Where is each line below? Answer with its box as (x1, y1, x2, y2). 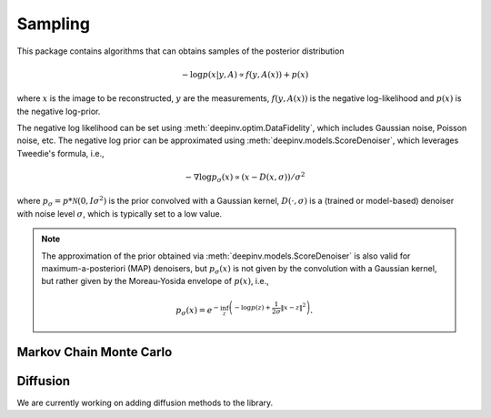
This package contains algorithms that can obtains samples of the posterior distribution (16, 46, 345, 56)
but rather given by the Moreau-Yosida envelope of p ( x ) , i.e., (41, 276, 269, 287)
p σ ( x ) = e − (175, 303, 220, 318)
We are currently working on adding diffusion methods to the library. (16, 397, 274, 408)
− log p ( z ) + (234, 303, 272, 312)
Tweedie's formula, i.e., (16, 148, 105, 158)
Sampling (16, 14, 91, 34)
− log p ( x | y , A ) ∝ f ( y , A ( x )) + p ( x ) (182, 69, 309, 79)
